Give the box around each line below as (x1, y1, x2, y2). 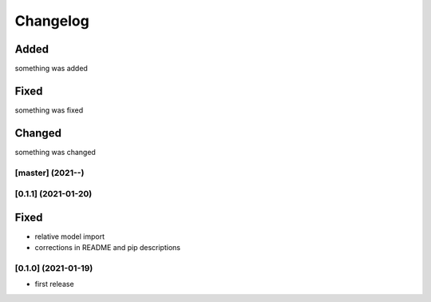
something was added (14, 64, 88, 74)
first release (34, 280, 75, 289)
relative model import (34, 232, 105, 241)
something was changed (14, 147, 96, 157)
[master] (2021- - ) (14, 167, 85, 178)
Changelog (14, 12, 89, 30)
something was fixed (14, 105, 84, 115)
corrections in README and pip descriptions (34, 243, 181, 252)
